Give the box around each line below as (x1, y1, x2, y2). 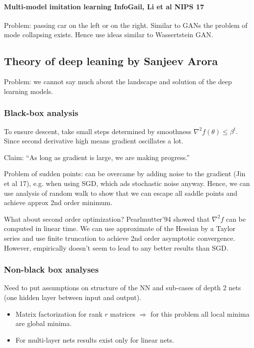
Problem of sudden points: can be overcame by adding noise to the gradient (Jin (4, 168, 246, 179)
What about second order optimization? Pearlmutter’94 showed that (4, 213, 210, 224)
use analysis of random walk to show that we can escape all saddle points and (4, 187, 238, 198)
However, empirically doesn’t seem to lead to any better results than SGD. (4, 242, 229, 253)
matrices (110, 308, 136, 319)
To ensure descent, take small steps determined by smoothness (4, 126, 192, 136)
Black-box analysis (4, 107, 78, 119)
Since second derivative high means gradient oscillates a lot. (4, 136, 183, 146)
